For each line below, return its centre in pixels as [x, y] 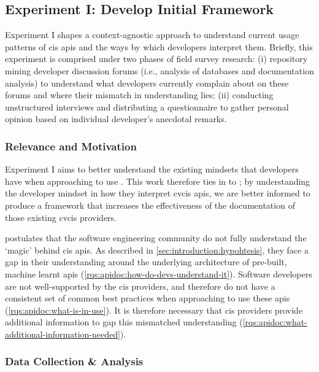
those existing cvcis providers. [61, 217]
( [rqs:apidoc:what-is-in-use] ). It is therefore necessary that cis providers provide [154, 310]
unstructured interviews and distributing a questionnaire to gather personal [147, 107]
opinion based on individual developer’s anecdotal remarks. [116, 119]
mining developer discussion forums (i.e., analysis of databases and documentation [159, 70]
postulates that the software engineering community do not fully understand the [156, 238]
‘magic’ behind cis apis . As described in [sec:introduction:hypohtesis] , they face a [157, 250]
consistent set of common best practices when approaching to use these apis [148, 298]
